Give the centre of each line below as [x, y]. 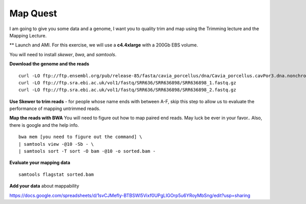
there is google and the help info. [44, 125]
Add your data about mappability [44, 186]
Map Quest [33, 13]
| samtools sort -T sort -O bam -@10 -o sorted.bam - [87, 151]
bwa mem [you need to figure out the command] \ [80, 137]
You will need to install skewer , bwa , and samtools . [63, 54]
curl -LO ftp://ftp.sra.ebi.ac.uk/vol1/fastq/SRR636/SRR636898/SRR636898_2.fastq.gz [127, 90]
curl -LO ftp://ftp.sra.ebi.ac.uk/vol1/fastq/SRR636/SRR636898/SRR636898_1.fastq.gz [127, 83]
